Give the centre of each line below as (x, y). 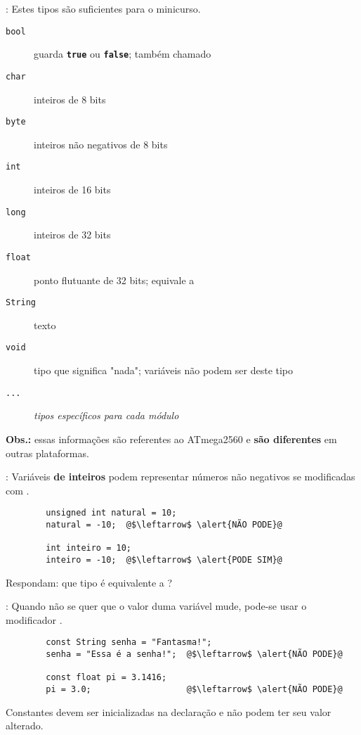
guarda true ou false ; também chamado (123, 54)
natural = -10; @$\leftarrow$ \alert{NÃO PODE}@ (164, 524)
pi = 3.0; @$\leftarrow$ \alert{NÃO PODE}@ (194, 689)
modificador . (34, 619)
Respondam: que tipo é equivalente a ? (89, 582)
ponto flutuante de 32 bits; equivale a (114, 280)
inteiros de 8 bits (70, 99)
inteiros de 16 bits (72, 190)
